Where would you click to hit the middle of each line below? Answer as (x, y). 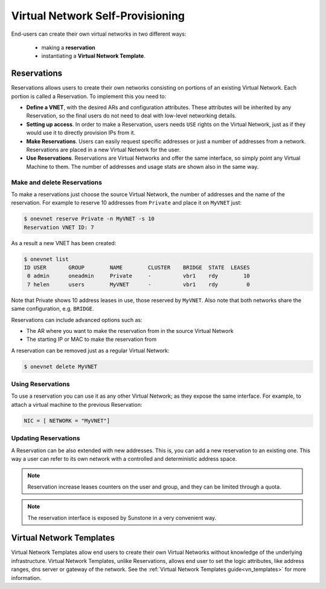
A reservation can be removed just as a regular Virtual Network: (90, 350)
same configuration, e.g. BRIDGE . (53, 309)
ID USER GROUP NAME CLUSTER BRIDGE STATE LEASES (137, 268)
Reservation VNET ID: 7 (59, 227)
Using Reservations (41, 384)
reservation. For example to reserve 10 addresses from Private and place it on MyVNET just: (126, 203)
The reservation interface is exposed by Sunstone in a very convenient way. (122, 518)
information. (26, 577)
